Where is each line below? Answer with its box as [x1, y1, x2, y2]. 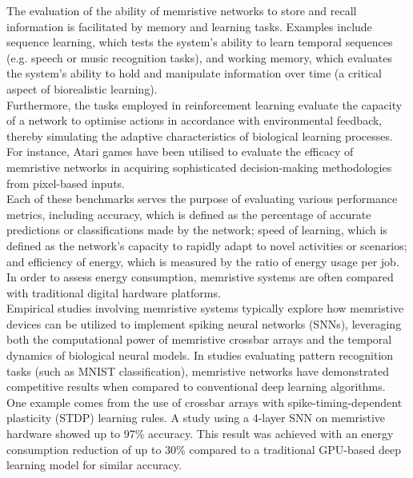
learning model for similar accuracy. [6, 456, 182, 473]
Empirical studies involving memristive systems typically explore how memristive [6, 300, 404, 317]
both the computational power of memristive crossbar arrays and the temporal [6, 331, 392, 348]
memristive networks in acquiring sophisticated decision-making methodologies [6, 158, 392, 175]
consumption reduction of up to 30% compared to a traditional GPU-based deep [6, 440, 401, 457]
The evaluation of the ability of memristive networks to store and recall [6, 2, 357, 18]
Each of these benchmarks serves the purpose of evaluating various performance [6, 190, 398, 207]
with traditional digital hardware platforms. [6, 284, 221, 301]
